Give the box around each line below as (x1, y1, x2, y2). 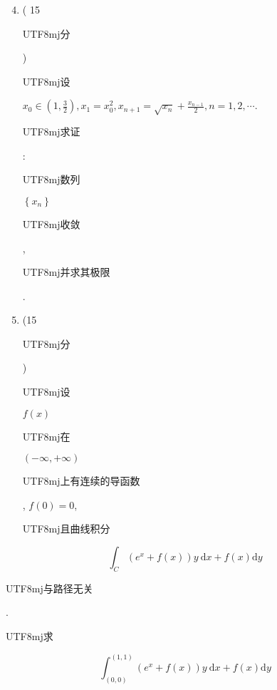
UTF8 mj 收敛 (22, 216, 80, 231)
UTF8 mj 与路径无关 (6, 580, 93, 595)
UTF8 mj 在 (22, 428, 70, 443)
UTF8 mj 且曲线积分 (22, 521, 110, 536)
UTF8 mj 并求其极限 (22, 264, 110, 279)
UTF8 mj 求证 (22, 124, 80, 139)
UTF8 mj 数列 (22, 172, 80, 187)
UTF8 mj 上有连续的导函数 (22, 473, 140, 488)
